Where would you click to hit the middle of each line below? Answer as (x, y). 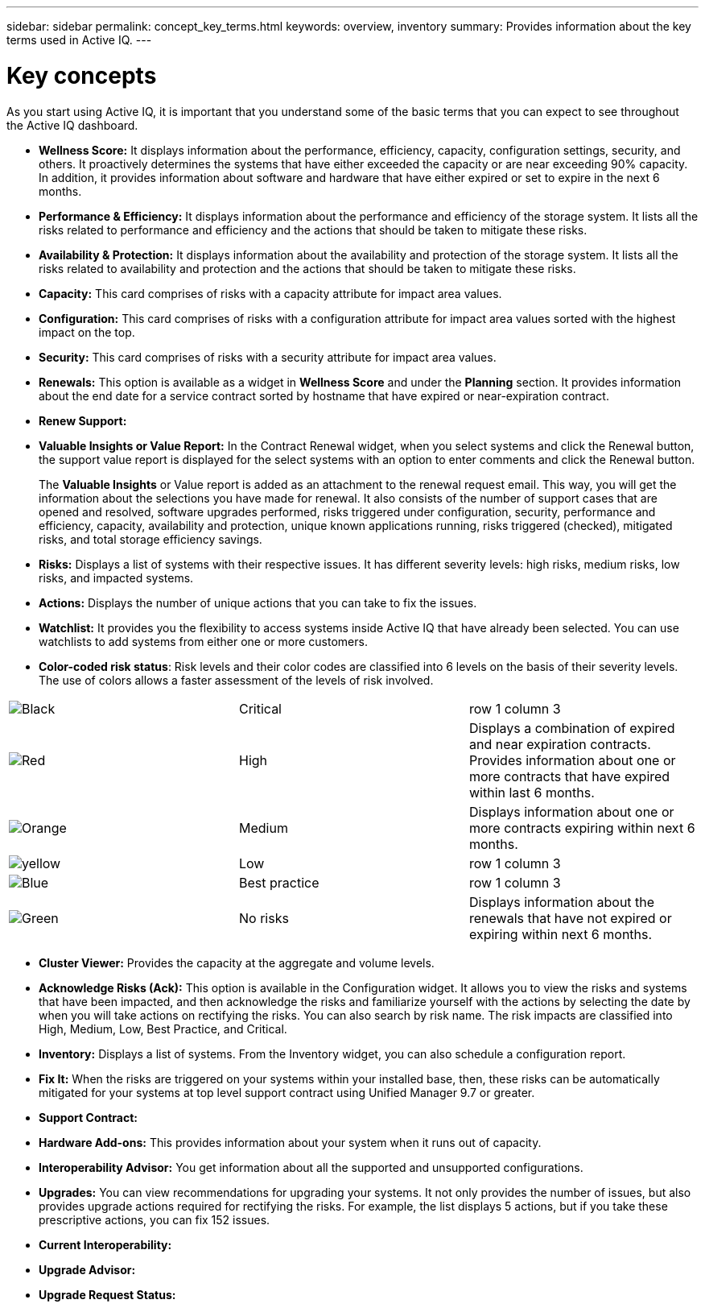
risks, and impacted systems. (116, 577)
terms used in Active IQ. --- (79, 40)
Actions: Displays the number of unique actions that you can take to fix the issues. (258, 602)
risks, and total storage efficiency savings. (150, 539)
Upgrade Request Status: (107, 1294)
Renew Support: (83, 420)
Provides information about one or (572, 760)
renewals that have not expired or (570, 918)
